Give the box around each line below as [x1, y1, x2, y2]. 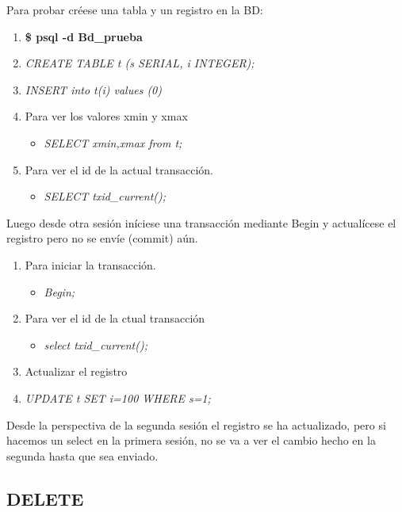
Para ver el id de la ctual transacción [25, 310, 205, 327]
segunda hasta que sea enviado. [6, 447, 159, 464]
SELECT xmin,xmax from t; [44, 134, 182, 151]
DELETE [6, 486, 84, 510]
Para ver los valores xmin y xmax [25, 108, 188, 124]
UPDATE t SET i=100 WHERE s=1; [25, 389, 211, 406]
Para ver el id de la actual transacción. [25, 161, 214, 178]
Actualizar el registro [25, 363, 128, 380]
